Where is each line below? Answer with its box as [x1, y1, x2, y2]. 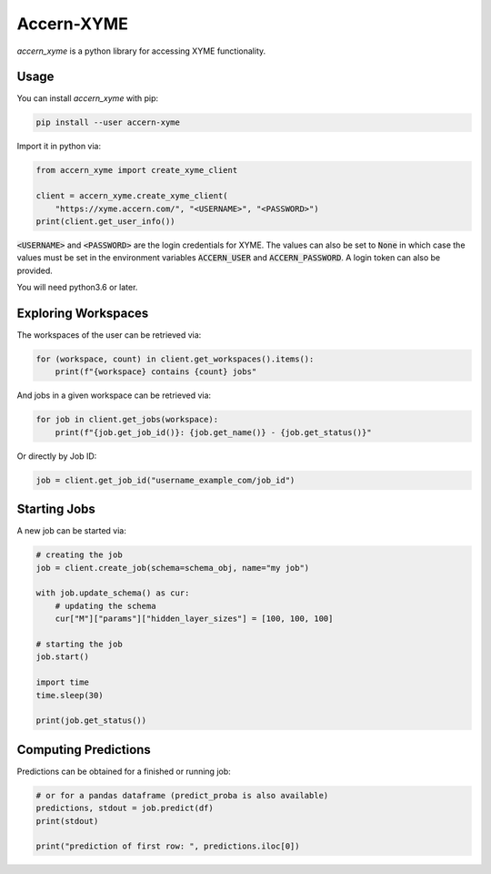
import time [35, 677, 90, 687]
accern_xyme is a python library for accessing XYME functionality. [16, 46, 266, 56]
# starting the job [35, 638, 123, 649]
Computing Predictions [16, 742, 152, 757]
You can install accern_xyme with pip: [16, 93, 159, 104]
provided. [16, 265, 54, 276]
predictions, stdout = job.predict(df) [35, 803, 214, 814]
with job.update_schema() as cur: [35, 588, 190, 598]
